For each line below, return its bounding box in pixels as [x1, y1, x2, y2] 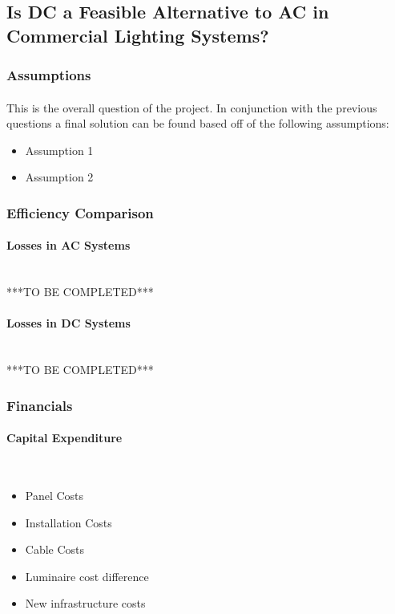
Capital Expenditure [6, 429, 123, 446]
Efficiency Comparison [6, 202, 154, 222]
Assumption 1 [25, 141, 94, 158]
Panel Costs [25, 487, 84, 504]
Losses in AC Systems [6, 237, 131, 254]
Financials [6, 395, 73, 415]
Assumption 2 [25, 169, 94, 185]
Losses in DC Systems [6, 315, 131, 331]
